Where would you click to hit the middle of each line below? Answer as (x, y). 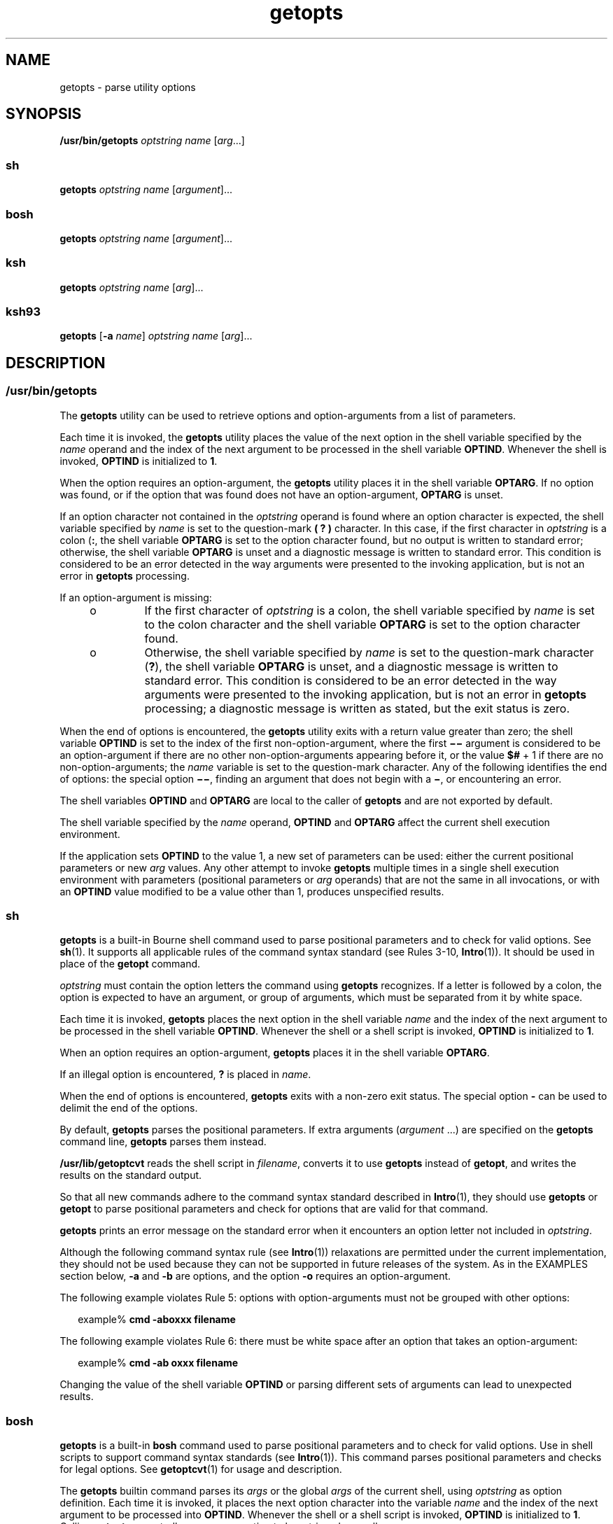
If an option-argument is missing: (136, 597)
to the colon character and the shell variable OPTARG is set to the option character (362, 624)
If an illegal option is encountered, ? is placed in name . (185, 1075)
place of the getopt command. (130, 964)
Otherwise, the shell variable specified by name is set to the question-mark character (369, 652)
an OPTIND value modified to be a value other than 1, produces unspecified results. (252, 891)
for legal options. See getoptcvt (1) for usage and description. (201, 1469)
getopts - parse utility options (128, 87)
